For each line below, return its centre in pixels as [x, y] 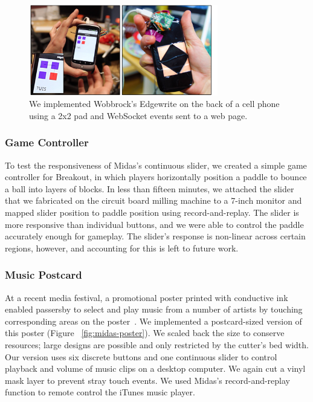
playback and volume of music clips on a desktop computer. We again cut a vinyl [155, 368]
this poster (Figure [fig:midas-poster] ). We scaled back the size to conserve [145, 333]
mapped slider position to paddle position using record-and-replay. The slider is [152, 212]
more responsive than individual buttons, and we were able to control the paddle [154, 224]
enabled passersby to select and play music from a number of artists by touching [154, 309]
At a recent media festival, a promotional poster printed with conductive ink [147, 297]
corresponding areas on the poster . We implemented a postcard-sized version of [153, 321]
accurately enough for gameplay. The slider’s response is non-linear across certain [155, 236]
